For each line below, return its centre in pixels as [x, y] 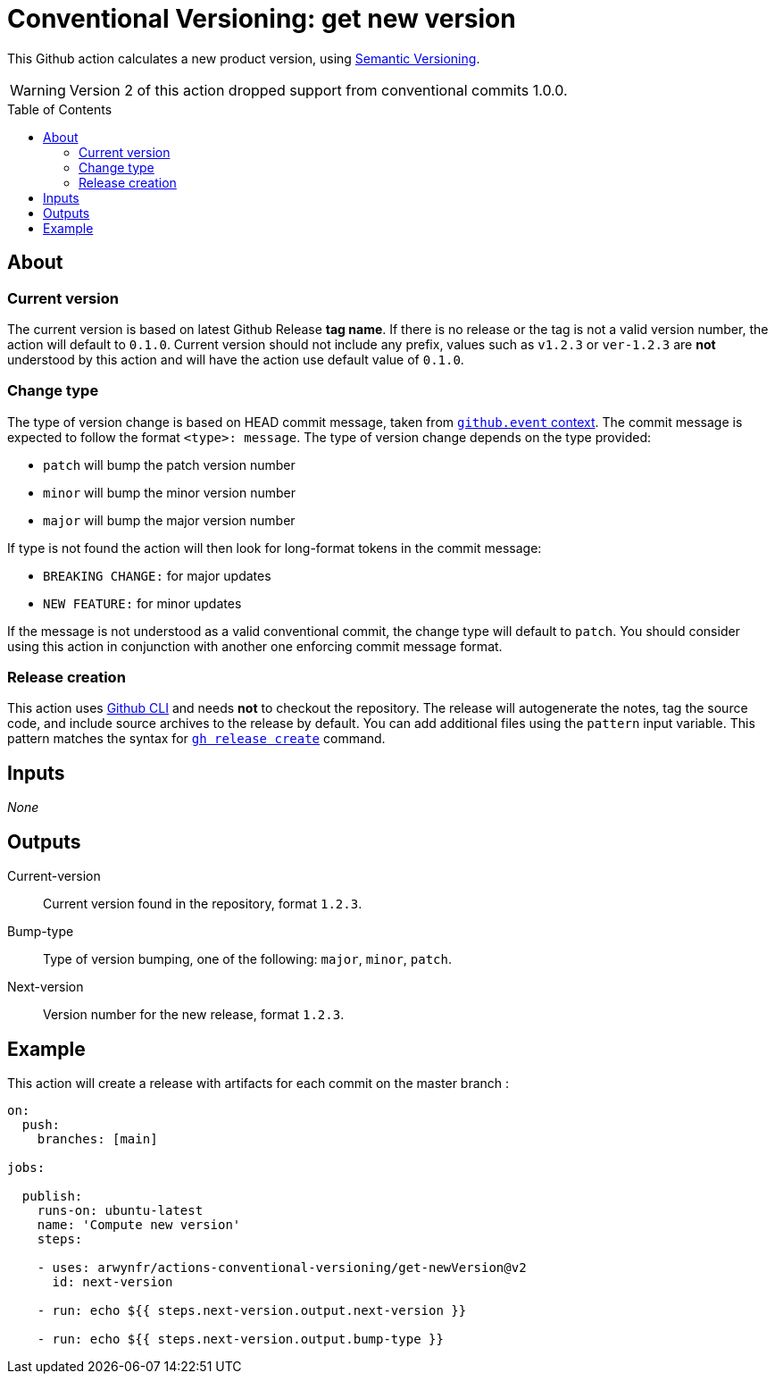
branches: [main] [97, 1139]
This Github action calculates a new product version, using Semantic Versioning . [244, 58]
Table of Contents [60, 109]
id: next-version [112, 1282]
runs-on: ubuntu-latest [120, 1210]
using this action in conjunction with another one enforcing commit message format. [255, 646]
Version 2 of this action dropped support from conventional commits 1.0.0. [318, 90]
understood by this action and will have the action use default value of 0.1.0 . [236, 359]
